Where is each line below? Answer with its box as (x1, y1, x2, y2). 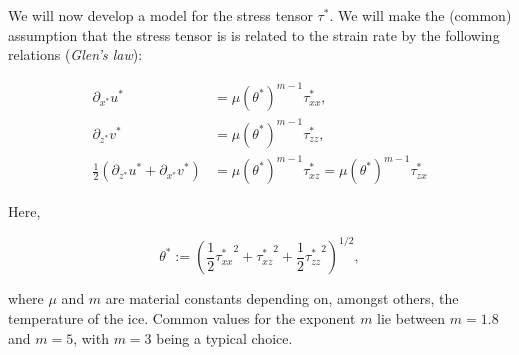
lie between (377, 308, 446, 329)
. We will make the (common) (329, 5, 512, 25)
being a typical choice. (156, 327, 293, 348)
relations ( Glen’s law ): (8, 44, 143, 65)
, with (73, 327, 109, 348)
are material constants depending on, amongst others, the (105, 288, 459, 309)
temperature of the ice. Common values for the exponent (8, 308, 356, 329)
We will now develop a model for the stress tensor (8, 5, 313, 25)
